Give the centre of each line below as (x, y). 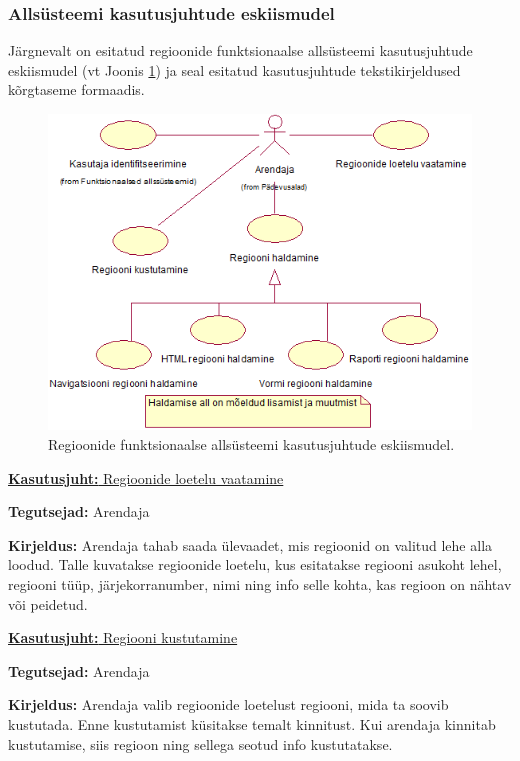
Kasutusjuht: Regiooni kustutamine (123, 637)
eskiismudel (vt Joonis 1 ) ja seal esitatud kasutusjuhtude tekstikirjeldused (234, 69)
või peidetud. (48, 603)
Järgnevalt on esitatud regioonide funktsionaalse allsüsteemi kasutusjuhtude (240, 50)
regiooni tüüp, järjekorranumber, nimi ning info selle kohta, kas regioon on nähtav (260, 583)
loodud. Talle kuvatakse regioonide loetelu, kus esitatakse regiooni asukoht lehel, (255, 564)
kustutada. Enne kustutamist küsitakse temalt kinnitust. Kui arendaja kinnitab (252, 723)
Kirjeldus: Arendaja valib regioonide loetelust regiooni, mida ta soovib (228, 704)
